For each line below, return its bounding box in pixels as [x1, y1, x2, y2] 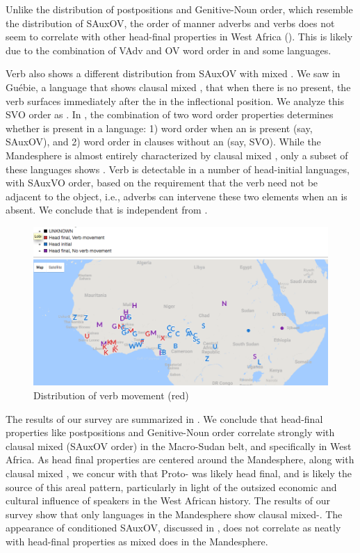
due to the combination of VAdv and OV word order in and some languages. [6, 42, 332, 57]
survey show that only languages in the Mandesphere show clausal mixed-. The [6, 506, 343, 521]
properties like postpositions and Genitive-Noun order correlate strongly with [6, 425, 335, 440]
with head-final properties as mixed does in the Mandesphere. [6, 534, 268, 548]
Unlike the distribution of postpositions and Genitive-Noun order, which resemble [6, 2, 353, 16]
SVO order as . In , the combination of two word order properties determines [6, 107, 334, 122]
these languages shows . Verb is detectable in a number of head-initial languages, [6, 161, 350, 176]
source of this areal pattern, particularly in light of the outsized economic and [6, 479, 337, 494]
